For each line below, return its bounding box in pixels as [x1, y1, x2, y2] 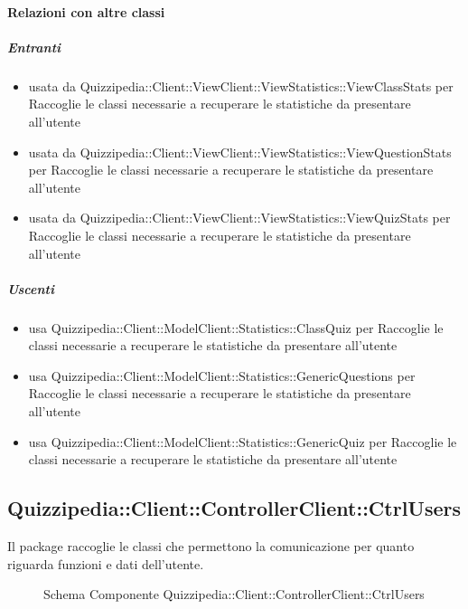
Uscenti [7, 279, 54, 298]
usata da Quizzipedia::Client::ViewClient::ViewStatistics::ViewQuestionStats [28, 142, 452, 161]
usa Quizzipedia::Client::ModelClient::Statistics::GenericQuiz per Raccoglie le [28, 432, 457, 451]
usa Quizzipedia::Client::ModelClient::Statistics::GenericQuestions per [28, 366, 416, 385]
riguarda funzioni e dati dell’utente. [7, 554, 204, 573]
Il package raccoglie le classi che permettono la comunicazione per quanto [7, 537, 415, 556]
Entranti [7, 37, 61, 56]
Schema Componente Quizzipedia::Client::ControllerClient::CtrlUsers [43, 585, 425, 604]
